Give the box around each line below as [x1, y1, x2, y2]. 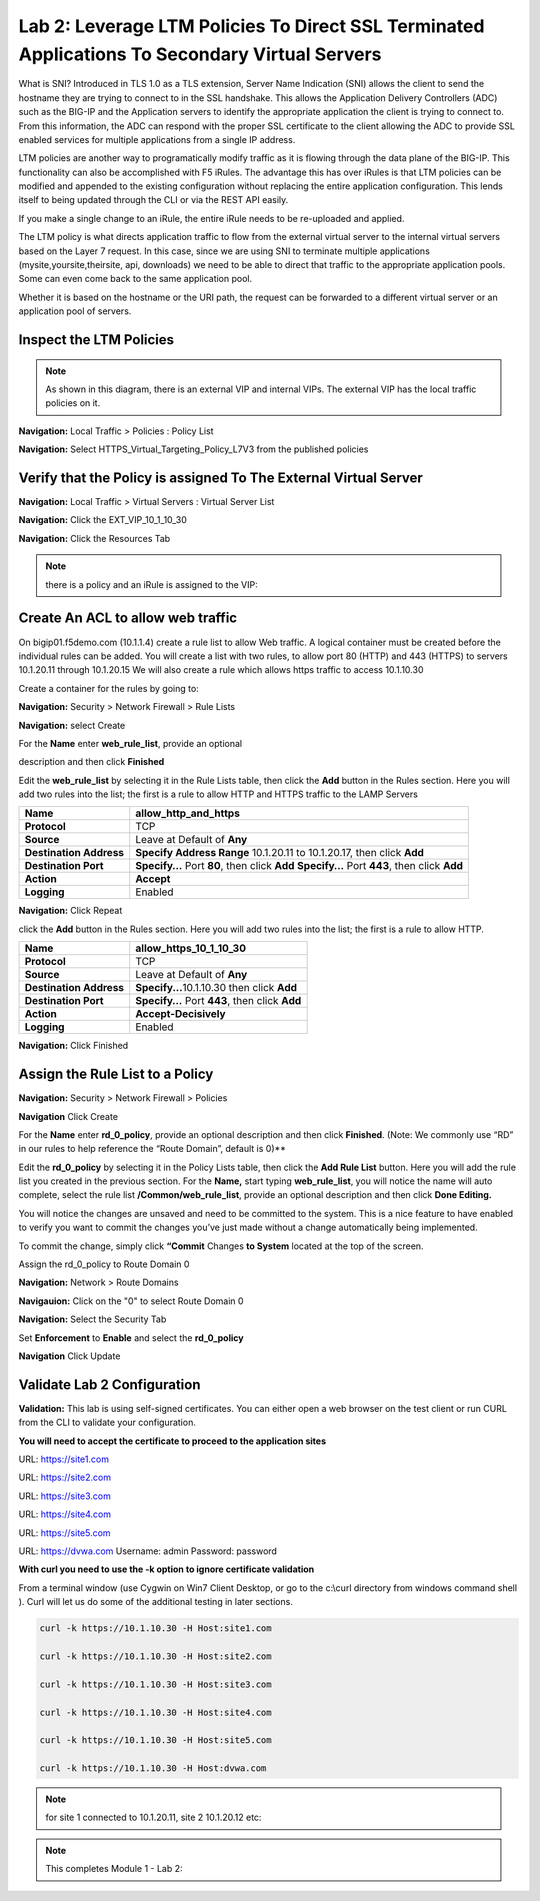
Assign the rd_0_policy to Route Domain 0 [18, 1258, 190, 1270]
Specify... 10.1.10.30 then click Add [135, 981, 298, 995]
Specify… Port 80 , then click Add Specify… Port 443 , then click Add [135, 859, 464, 873]
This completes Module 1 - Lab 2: [45, 1863, 183, 1875]
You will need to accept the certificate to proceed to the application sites [18, 1435, 327, 1447]
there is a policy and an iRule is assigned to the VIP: [45, 578, 259, 590]
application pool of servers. [18, 305, 132, 317]
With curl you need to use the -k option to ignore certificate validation [18, 1563, 315, 1575]
